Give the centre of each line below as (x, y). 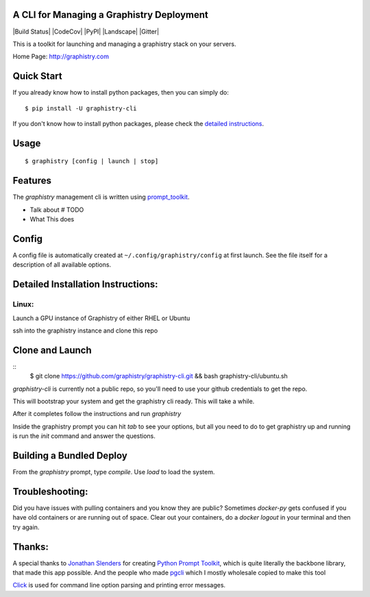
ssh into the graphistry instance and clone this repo (85, 330)
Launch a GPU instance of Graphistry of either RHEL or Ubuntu (101, 318)
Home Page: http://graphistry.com (61, 57)
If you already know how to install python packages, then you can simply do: (121, 93)
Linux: (23, 304)
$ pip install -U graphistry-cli (81, 108)
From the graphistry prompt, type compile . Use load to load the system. (114, 472)
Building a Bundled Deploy (70, 455)
